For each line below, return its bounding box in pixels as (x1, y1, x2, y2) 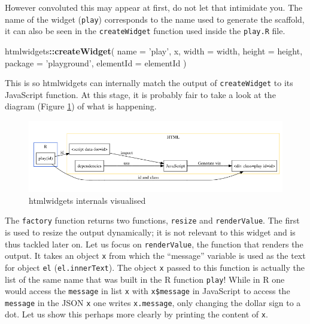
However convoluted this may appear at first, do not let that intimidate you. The (5, 1, 303, 13)
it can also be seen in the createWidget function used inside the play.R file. (5, 25, 285, 37)
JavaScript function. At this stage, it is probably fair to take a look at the (5, 88, 276, 100)
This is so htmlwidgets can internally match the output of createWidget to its (5, 77, 293, 89)
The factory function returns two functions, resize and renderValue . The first (5, 214, 300, 227)
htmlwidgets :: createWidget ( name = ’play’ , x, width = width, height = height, (5, 44, 303, 57)
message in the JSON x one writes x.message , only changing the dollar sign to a (5, 296, 301, 308)
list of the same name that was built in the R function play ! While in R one (5, 273, 285, 285)
